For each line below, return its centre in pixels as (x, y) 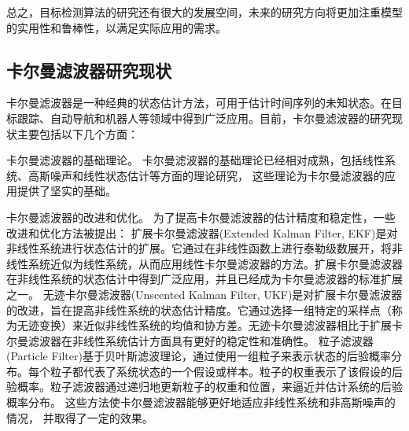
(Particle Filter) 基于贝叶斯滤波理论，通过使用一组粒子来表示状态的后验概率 (199, 356)
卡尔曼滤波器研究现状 (89, 70)
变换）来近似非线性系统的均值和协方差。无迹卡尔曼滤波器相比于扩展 (215, 325)
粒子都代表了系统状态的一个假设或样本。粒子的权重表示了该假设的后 (226, 371)
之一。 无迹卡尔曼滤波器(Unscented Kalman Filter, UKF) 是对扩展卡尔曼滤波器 (204, 294)
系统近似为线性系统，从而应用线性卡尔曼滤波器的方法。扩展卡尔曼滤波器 (215, 263)
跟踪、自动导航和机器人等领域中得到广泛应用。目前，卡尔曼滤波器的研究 (204, 118)
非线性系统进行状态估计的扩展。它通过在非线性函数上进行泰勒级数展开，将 (199, 248)
